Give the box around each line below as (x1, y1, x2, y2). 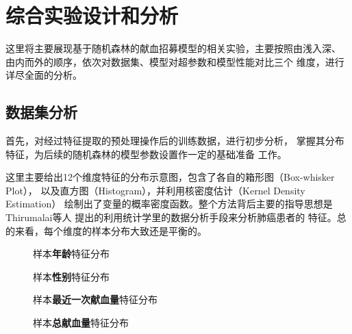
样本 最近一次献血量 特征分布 (33, 292, 158, 307)
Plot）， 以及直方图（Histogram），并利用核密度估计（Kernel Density (5, 183, 305, 197)
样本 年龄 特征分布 (33, 246, 110, 261)
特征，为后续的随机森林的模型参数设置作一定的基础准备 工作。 (5, 146, 287, 161)
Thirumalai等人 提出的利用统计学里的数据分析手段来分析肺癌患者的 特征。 (5, 210, 337, 224)
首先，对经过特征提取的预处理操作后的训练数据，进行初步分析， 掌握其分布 (5, 133, 344, 148)
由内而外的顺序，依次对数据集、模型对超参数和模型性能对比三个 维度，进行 (5, 54, 344, 68)
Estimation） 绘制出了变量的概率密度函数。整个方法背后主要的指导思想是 (5, 196, 333, 211)
